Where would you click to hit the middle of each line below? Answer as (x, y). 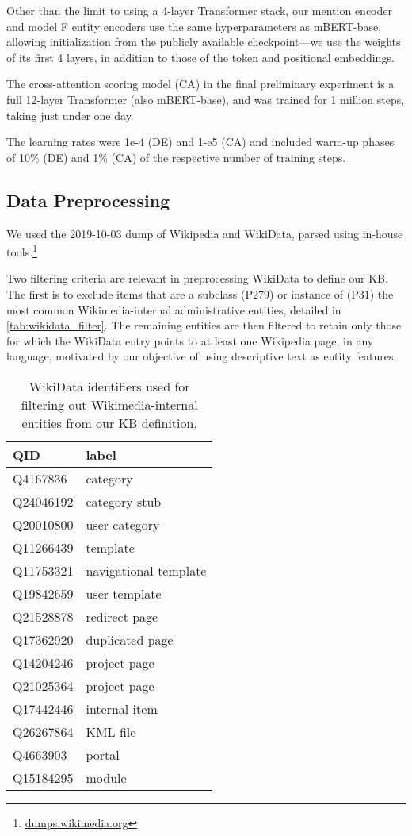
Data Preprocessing (88, 200)
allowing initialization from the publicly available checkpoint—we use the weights (204, 42)
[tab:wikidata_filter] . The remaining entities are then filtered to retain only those (204, 325)
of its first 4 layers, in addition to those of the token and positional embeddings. (200, 57)
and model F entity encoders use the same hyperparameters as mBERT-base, (194, 26)
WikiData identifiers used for (109, 386)
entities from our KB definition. (109, 422)
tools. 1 (22, 250)
